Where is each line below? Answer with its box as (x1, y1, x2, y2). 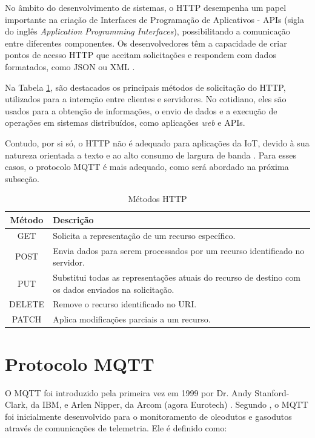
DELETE (9, 298, 45, 310)
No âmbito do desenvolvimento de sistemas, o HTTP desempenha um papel (5, 1, 287, 13)
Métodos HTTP (128, 192, 187, 205)
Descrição (53, 213, 94, 226)
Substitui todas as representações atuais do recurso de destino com (53, 271, 300, 284)
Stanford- (254, 386, 290, 399)
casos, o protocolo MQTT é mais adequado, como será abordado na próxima (5, 160, 289, 173)
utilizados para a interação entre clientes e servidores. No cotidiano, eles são (5, 93, 287, 105)
